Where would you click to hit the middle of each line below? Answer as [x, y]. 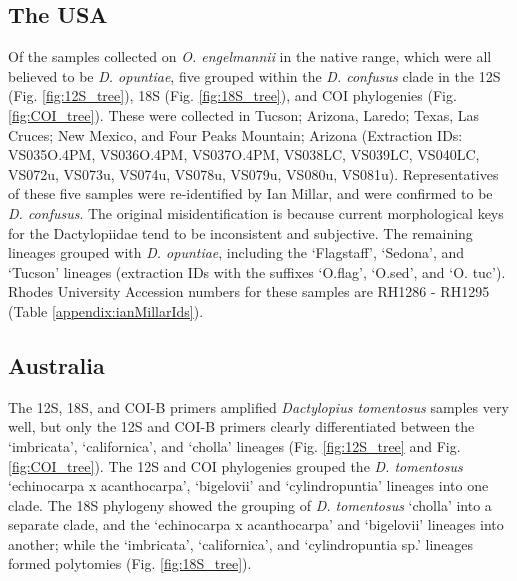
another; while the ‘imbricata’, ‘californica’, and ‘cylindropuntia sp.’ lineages [241, 543]
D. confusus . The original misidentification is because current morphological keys [256, 212]
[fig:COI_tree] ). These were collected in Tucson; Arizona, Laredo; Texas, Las [243, 114]
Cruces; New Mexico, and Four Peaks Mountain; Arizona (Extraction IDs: [235, 134]
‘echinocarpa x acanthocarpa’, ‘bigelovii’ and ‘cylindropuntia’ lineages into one [248, 485]
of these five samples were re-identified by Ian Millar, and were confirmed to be [250, 193]
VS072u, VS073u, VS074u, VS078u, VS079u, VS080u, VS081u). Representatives [253, 173]
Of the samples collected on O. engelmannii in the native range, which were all [250, 56]
